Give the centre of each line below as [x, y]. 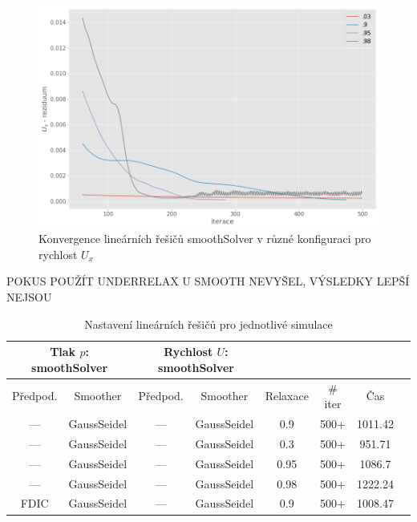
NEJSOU [29, 297]
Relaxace [287, 396]
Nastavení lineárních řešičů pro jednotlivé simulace [208, 324]
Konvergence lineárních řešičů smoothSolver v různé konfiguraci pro [205, 239]
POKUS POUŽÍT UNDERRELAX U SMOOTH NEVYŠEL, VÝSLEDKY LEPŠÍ [208, 281]
